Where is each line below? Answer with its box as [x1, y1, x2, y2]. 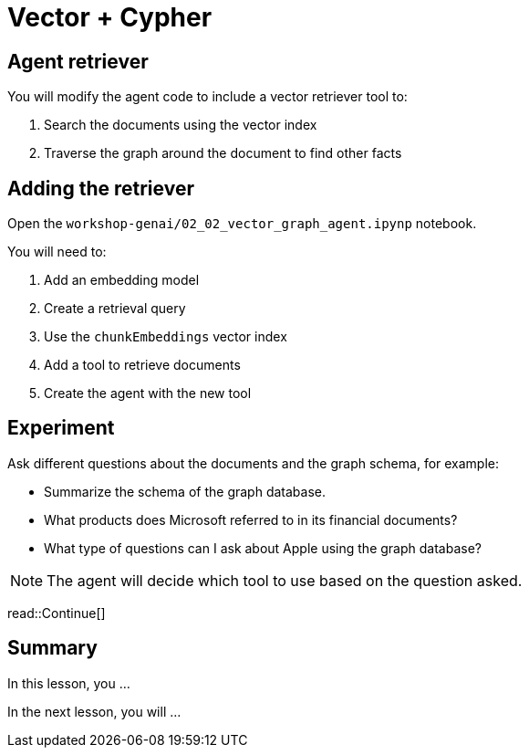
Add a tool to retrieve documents [44, 357, 241, 373]
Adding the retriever [7, 176, 194, 200]
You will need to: [7, 244, 107, 260]
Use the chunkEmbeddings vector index [44, 329, 287, 345]
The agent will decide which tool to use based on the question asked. [47, 571, 523, 590]
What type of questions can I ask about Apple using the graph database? [44, 540, 482, 556]
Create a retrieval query [44, 300, 186, 317]
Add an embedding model [44, 272, 200, 288]
